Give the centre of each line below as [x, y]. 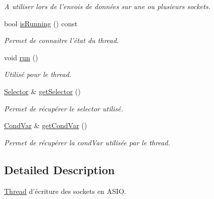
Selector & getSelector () [42, 91]
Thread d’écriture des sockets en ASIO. [65, 191]
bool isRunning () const [41, 23]
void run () [21, 57]
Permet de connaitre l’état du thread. [62, 40]
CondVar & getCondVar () [46, 125]
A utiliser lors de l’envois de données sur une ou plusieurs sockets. [107, 6]
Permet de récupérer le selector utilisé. [64, 108]
